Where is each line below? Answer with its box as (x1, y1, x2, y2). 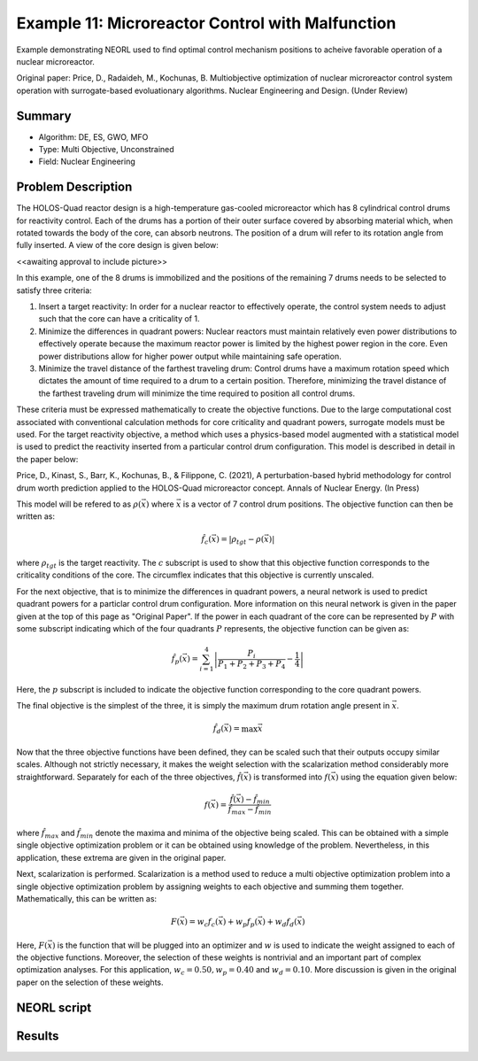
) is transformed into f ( (248, 771, 331, 782)
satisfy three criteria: (16, 284, 92, 296)
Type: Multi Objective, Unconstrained (38, 144, 174, 155)
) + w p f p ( (222, 917, 258, 929)
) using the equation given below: (335, 771, 458, 782)
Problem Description (16, 180, 133, 195)
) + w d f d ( (262, 917, 297, 929)
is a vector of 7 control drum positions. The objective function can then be (182, 499, 453, 509)
